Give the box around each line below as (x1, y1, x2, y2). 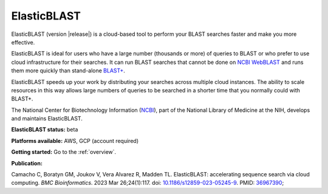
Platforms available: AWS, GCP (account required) (11, 137, 139, 144)
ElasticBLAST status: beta (11, 126, 78, 133)
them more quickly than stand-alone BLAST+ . (11, 67, 126, 74)
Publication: (11, 159, 43, 167)
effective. (11, 38, 35, 46)
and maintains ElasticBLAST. (11, 115, 83, 122)
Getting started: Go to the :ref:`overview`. (11, 148, 117, 156)
